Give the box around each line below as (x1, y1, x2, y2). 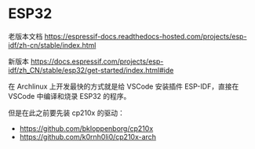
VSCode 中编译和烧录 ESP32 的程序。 (8, 91, 131, 100)
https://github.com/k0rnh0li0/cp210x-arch (19, 132, 157, 141)
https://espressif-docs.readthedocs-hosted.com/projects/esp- (44, 31, 247, 41)
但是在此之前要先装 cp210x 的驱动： (8, 107, 126, 118)
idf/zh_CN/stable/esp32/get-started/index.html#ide (8, 65, 174, 74)
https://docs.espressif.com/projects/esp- (30, 56, 164, 66)
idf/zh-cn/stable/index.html (8, 40, 97, 49)
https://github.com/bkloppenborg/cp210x (19, 123, 154, 133)
